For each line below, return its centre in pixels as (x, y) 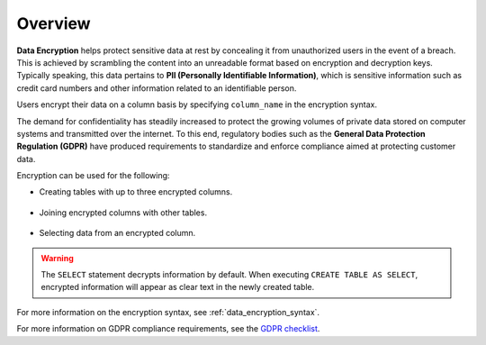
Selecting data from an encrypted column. (117, 233)
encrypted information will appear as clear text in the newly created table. (178, 287)
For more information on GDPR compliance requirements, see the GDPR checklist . (168, 329)
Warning (57, 258)
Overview (54, 23)
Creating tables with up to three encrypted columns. (136, 192)
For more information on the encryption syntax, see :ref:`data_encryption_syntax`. (168, 312)
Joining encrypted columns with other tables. (123, 213)
